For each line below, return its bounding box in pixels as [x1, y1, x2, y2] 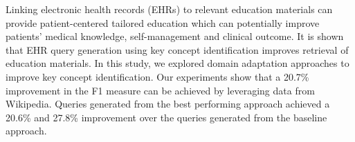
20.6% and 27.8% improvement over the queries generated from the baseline [6, 110, 327, 124]
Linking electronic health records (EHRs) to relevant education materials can [6, 2, 333, 16]
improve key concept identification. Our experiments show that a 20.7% [6, 69, 309, 83]
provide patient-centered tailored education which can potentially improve [6, 15, 320, 30]
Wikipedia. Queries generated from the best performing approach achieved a [6, 97, 330, 111]
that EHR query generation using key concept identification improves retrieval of [6, 42, 349, 57]
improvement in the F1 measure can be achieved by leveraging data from [6, 83, 315, 97]
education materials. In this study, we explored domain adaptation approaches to [6, 56, 349, 70]
